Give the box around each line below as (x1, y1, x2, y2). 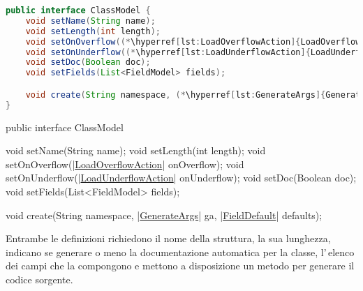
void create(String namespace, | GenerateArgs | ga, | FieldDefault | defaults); (6, 207, 323, 222)
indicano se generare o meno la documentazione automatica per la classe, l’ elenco (6, 244, 355, 259)
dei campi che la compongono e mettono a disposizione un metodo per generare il (6, 258, 355, 273)
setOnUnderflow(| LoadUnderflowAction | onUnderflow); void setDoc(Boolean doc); (6, 170, 357, 185)
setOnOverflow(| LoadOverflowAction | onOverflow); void (6, 156, 244, 171)
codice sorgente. (6, 271, 73, 286)
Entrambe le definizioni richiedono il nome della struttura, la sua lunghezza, (6, 231, 331, 246)
